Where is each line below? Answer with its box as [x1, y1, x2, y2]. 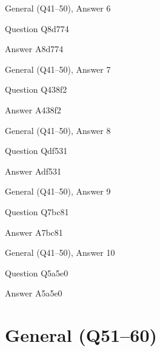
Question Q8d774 [5, 22, 69, 35]
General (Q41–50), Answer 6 [5, 2, 111, 14]
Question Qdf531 [5, 144, 68, 157]
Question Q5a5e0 [5, 266, 68, 279]
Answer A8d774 [5, 42, 64, 55]
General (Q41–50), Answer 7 [5, 62, 111, 75]
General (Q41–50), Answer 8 [5, 124, 111, 136]
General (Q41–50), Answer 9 [5, 185, 111, 198]
